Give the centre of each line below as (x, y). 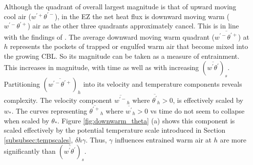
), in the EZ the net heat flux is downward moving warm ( (142, 16)
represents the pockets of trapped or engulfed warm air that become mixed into (129, 46)
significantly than (30, 151)
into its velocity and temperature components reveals (163, 84)
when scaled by (27, 120)
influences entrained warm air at (163, 139)
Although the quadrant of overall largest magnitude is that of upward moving (120, 6)
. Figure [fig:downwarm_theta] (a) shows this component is (146, 120)
